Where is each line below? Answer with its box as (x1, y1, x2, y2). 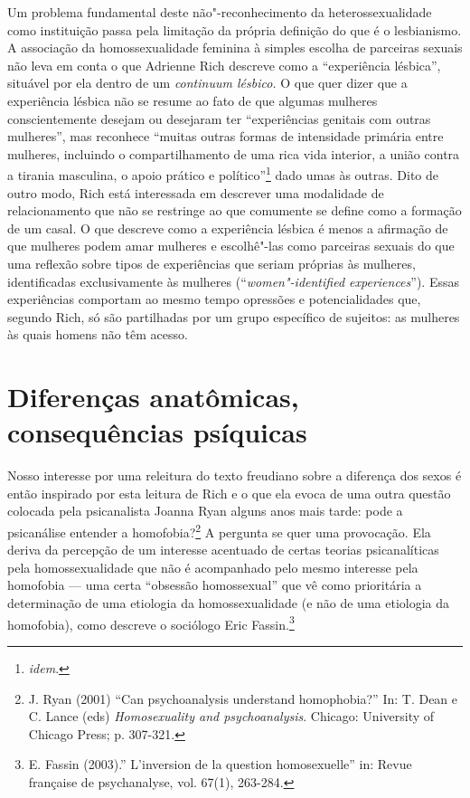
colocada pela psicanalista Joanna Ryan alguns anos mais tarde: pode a (7, 501, 403, 520)
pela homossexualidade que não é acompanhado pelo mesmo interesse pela (7, 557, 418, 576)
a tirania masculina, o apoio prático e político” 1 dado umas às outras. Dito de (7, 163, 439, 184)
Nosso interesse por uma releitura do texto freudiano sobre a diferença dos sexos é (7, 466, 462, 485)
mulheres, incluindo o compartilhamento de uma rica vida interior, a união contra (7, 144, 460, 163)
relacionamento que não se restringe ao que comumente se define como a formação (7, 201, 462, 220)
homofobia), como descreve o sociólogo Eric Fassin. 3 (7, 612, 295, 633)
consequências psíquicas (7, 413, 307, 451)
